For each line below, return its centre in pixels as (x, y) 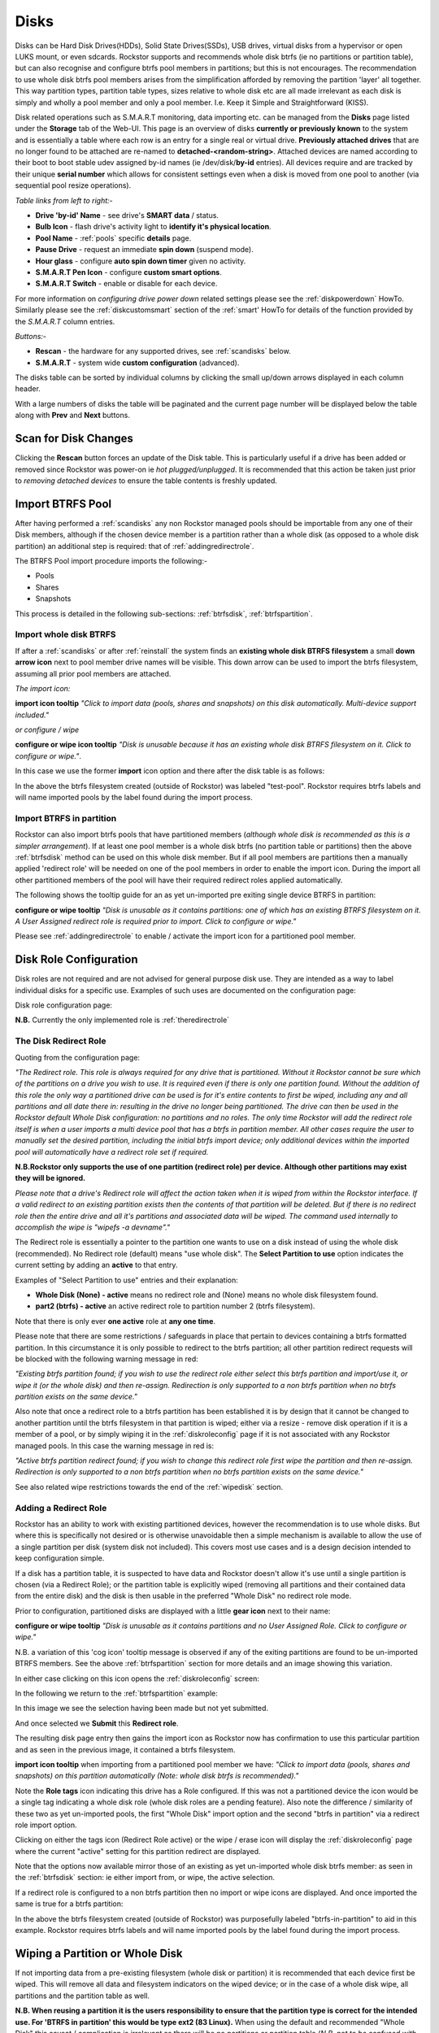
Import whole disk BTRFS (66, 634)
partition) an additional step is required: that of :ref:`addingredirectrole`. (135, 546)
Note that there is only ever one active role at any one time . (115, 1321)
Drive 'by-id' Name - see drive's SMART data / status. (127, 215)
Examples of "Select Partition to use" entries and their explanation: (127, 1280)
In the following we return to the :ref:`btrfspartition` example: (117, 1693)
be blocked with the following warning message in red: (106, 1359)
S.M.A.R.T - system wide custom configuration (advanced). (137, 363)
